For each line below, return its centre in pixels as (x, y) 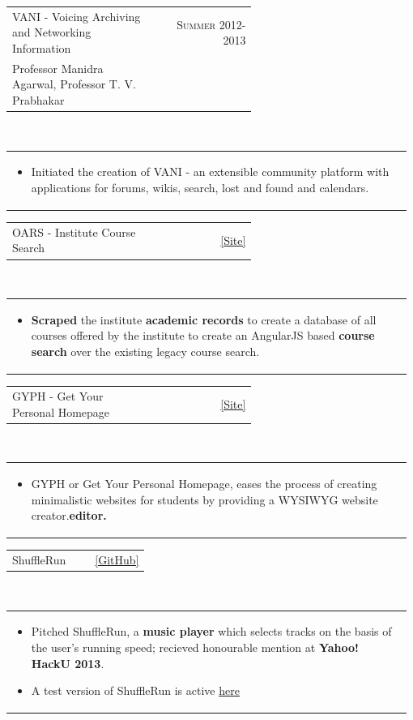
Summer (196, 24)
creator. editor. (69, 515)
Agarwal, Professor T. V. (74, 84)
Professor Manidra (58, 68)
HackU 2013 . (68, 663)
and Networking (52, 32)
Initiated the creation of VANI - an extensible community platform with (210, 171)
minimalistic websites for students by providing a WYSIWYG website (204, 499)
